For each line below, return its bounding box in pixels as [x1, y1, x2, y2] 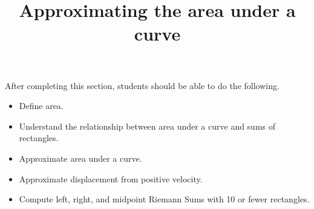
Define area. [19, 99, 64, 112]
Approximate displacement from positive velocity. [19, 172, 203, 185]
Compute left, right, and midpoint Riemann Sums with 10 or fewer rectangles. [19, 193, 310, 205]
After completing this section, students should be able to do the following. [5, 79, 280, 91]
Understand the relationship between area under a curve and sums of [19, 119, 276, 132]
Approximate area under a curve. [19, 151, 142, 164]
